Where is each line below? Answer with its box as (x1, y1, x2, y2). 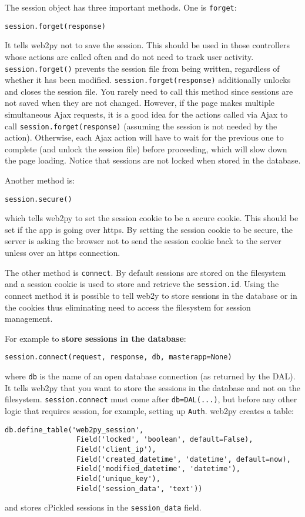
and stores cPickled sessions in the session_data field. (5, 501, 202, 513)
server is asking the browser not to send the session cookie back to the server (5, 235, 281, 247)
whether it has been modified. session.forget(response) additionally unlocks (5, 74, 291, 86)
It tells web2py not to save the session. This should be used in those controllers (5, 39, 290, 51)
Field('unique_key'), (76, 474, 160, 483)
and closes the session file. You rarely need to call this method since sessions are (5, 85, 293, 97)
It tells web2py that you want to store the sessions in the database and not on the (5, 381, 300, 393)
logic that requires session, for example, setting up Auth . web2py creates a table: (5, 404, 294, 416)
